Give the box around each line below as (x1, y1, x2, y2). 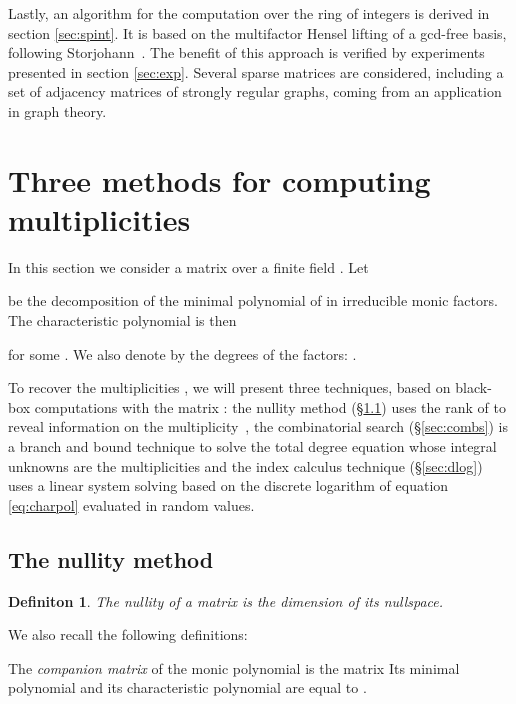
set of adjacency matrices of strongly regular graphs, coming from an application (8, 81, 502, 102)
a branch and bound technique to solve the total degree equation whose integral (8, 436, 497, 457)
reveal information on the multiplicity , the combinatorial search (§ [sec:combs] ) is (8, 416, 508, 437)
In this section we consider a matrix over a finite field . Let (8, 256, 369, 277)
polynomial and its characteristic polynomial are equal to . (8, 677, 367, 698)
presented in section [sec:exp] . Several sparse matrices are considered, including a (8, 61, 504, 82)
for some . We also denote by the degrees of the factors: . (8, 343, 357, 364)
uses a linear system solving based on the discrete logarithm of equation (8, 475, 449, 496)
